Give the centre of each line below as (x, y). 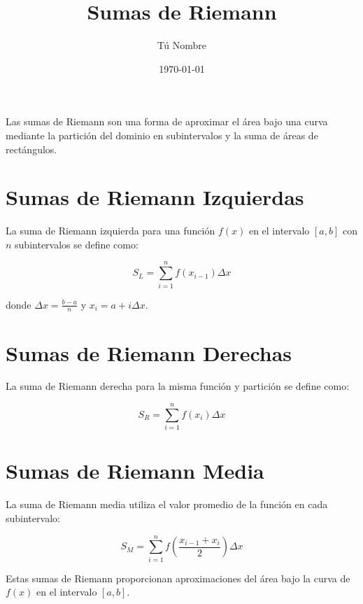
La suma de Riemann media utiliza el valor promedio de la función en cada (167, 504)
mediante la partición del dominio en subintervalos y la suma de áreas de (162, 135)
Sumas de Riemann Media (135, 471)
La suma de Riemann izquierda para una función (111, 231)
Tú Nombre (182, 45)
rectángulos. (31, 149)
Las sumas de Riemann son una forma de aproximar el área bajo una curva (167, 121)
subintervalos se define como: (77, 244)
